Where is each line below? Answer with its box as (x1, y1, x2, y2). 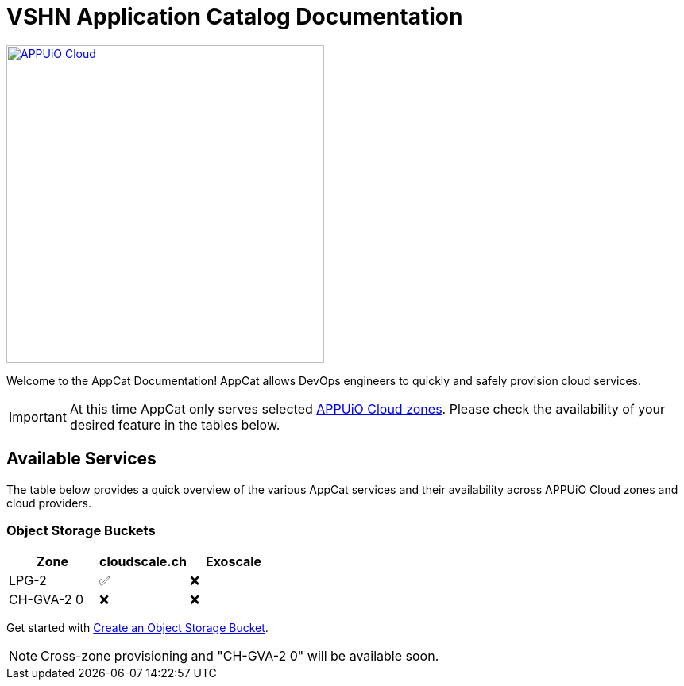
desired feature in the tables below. (69, 416, 280, 433)
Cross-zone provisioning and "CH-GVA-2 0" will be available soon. (41, 648, 439, 665)
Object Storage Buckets (6, 522, 156, 538)
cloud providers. (6, 495, 91, 510)
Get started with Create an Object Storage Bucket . (6, 621, 269, 635)
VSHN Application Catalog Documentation (6, 3, 463, 30)
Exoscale (205, 553, 262, 570)
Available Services (6, 449, 157, 469)
